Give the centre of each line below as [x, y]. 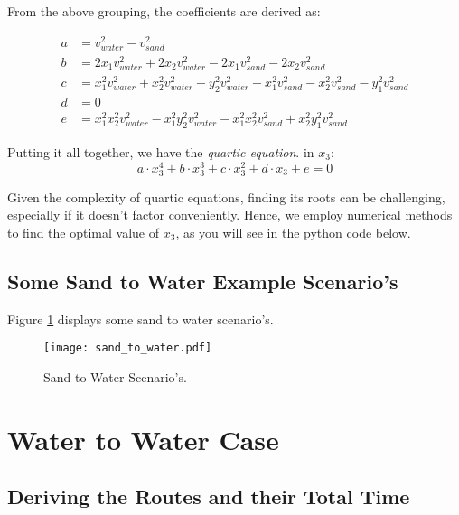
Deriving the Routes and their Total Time [209, 496]
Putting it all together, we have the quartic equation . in [161, 151]
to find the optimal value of [84, 232]
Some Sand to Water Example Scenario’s [203, 281]
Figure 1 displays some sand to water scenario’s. [141, 318]
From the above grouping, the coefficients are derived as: [164, 11]
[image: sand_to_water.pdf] [128, 348]
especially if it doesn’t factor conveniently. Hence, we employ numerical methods [230, 215]
